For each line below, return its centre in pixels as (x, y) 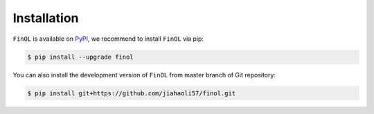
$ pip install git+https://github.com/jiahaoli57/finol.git (132, 93)
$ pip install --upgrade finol (81, 57)
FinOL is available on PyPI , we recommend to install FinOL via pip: (108, 39)
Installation (46, 18)
